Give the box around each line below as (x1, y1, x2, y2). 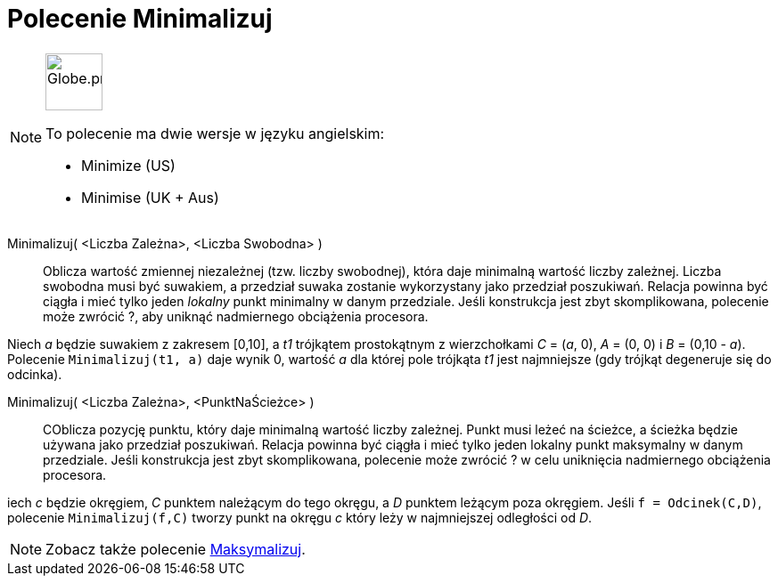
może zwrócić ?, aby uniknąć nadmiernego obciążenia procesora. (43, 308, 429, 324)
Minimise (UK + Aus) (81, 188, 219, 206)
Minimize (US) (81, 156, 176, 174)
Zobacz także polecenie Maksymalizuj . (45, 539, 306, 558)
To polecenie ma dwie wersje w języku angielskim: (45, 124, 385, 142)
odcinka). (7, 366, 62, 382)
